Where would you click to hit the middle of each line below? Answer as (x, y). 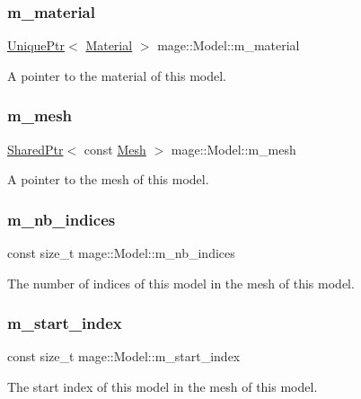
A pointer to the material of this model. (117, 75)
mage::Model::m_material (229, 45)
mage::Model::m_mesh (233, 149)
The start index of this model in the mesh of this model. (163, 387)
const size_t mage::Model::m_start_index (124, 356)
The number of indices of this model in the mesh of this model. (181, 283)
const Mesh (115, 149)
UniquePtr (36, 45)
